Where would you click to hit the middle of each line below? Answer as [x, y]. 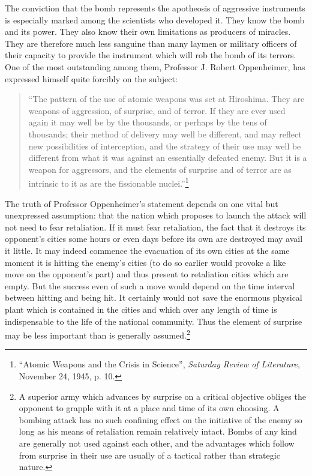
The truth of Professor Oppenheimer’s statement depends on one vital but [142, 203]
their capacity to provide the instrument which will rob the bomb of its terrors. [151, 55]
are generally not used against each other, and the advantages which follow [157, 443]
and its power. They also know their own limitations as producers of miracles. [148, 32]
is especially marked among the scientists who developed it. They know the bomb [155, 20]
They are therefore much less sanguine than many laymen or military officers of [151, 43]
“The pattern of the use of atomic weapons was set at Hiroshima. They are [166, 99]
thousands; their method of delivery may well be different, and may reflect [165, 134]
